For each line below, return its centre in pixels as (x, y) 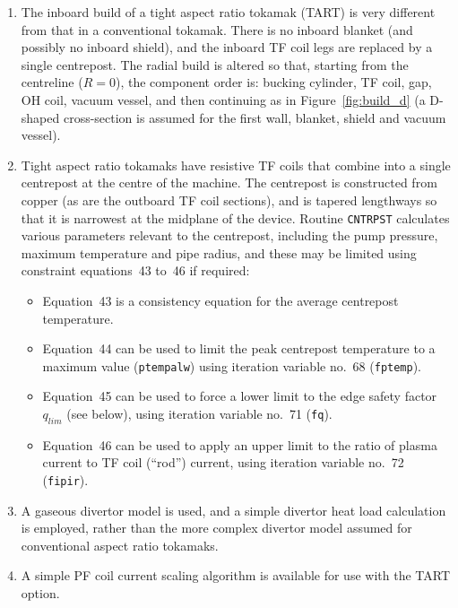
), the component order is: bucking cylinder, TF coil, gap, (273, 82)
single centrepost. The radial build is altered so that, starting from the (215, 64)
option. (40, 593)
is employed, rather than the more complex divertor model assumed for (216, 528)
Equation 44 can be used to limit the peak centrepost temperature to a (239, 348)
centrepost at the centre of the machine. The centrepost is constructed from (229, 182)
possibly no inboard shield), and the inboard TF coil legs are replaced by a (227, 47)
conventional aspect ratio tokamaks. (120, 545)
